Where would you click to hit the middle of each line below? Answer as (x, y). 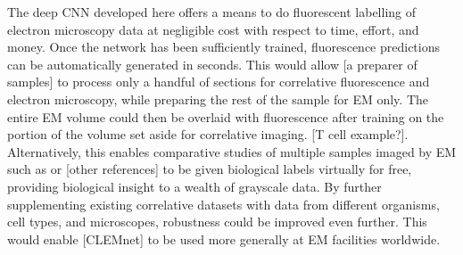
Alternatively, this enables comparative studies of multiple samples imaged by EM (232, 151)
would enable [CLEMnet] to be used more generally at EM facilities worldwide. (224, 239)
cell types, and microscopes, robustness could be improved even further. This (217, 222)
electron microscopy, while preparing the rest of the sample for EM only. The (218, 99)
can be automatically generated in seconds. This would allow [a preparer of (212, 64)
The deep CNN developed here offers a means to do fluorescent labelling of (212, 12)
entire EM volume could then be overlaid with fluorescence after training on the (226, 116)
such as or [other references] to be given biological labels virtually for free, (210, 169)
